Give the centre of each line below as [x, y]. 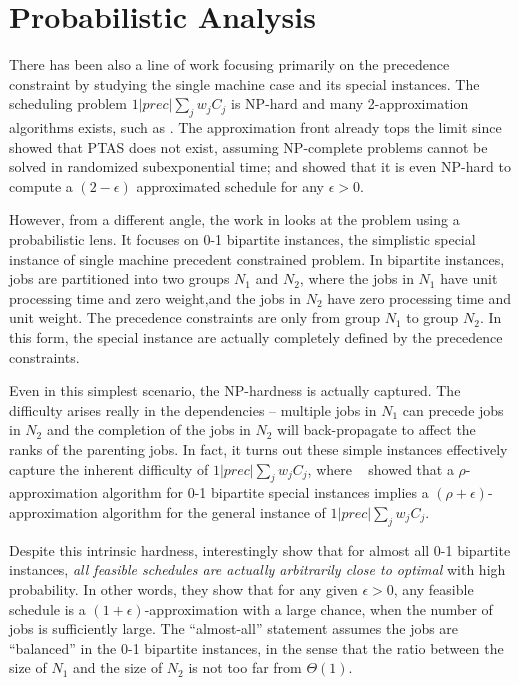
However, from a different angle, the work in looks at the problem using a [234, 219]
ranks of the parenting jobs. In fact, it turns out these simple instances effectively [258, 449]
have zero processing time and [419, 297]
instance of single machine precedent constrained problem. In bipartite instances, [257, 258]
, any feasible [433, 588]
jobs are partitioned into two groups [119, 278]
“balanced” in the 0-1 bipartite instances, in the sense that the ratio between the [256, 647]
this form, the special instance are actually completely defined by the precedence [256, 337]
